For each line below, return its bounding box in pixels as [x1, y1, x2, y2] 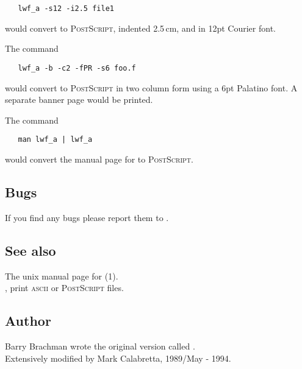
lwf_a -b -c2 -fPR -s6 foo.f [18, 63, 136, 72]
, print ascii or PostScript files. [5, 281, 124, 294]
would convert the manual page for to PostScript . [5, 152, 193, 165]
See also [5, 241, 56, 259]
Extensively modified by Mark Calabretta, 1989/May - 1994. [5, 351, 231, 364]
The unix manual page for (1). [5, 269, 118, 282]
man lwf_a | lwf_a [18, 135, 93, 144]
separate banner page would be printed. [5, 93, 153, 106]
